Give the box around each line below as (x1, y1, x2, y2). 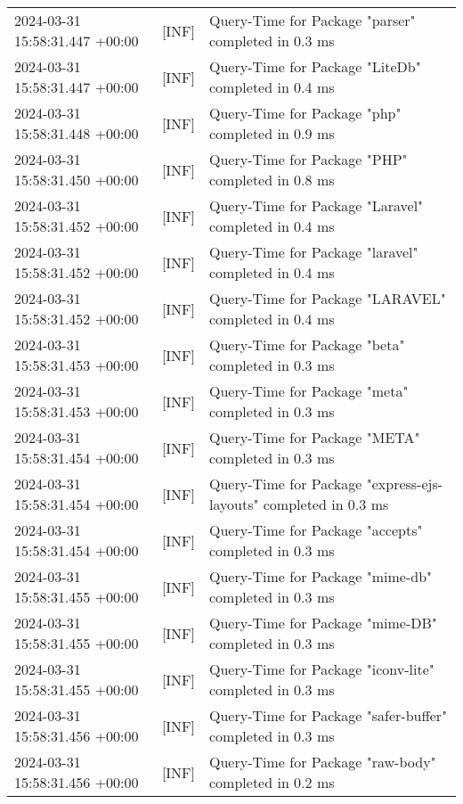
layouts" (209, 494, 259, 514)
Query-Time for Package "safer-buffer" (209, 705, 448, 726)
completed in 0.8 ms (209, 169, 335, 190)
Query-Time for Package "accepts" (209, 520, 423, 540)
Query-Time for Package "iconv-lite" (209, 659, 435, 679)
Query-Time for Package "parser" (209, 10, 416, 30)
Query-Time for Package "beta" (209, 334, 405, 355)
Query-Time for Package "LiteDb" (209, 56, 421, 77)
